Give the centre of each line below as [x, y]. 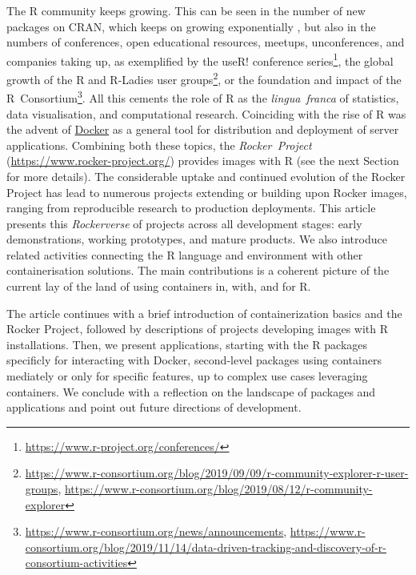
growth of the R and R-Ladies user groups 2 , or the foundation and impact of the [204, 78]
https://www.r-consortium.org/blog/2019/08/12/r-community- [218, 489]
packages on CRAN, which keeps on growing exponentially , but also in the [191, 26]
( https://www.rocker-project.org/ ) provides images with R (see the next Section [203, 161]
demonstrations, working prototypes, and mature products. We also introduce [197, 239]
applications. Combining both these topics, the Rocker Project [159, 145]
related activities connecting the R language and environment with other [185, 254]
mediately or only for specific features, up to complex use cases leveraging [187, 376]
